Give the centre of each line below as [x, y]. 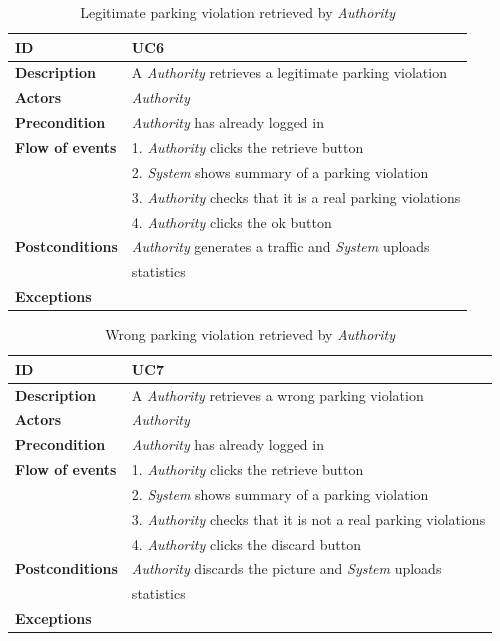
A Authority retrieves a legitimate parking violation [289, 72]
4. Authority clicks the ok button [231, 221]
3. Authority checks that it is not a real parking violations [308, 518]
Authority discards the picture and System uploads [286, 568]
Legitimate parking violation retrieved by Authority [238, 12]
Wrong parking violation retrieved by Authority [250, 334]
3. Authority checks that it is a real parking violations [296, 196]
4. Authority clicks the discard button [246, 543]
